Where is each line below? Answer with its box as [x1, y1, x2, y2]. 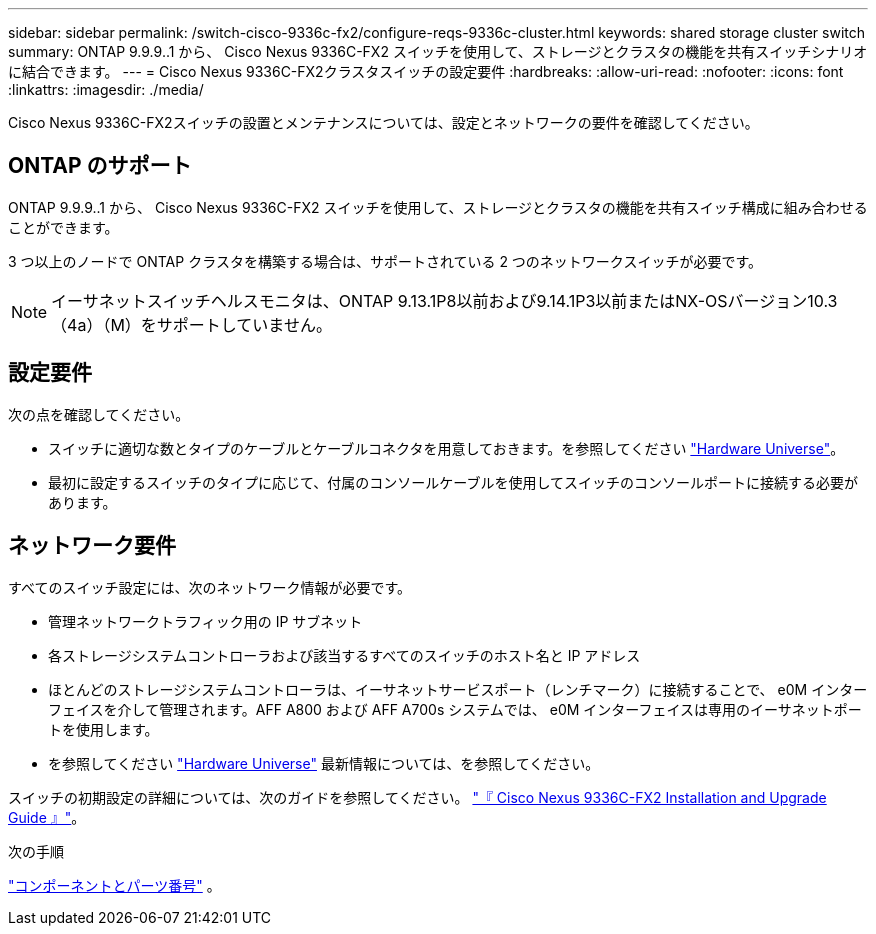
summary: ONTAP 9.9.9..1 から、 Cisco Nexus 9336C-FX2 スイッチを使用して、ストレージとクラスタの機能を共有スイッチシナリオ [8, 43, 868, 60]
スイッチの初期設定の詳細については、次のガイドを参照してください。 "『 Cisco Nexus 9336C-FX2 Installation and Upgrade [8, 788, 827, 806]
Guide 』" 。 [8, 808, 86, 826]
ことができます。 [8, 218, 119, 236]
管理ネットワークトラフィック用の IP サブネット [48, 612, 363, 630]
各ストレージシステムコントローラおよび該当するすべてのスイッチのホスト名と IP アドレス [48, 646, 641, 664]
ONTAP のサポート [8, 153, 192, 179]
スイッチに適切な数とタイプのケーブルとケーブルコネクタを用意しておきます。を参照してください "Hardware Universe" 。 [48, 439, 845, 457]
